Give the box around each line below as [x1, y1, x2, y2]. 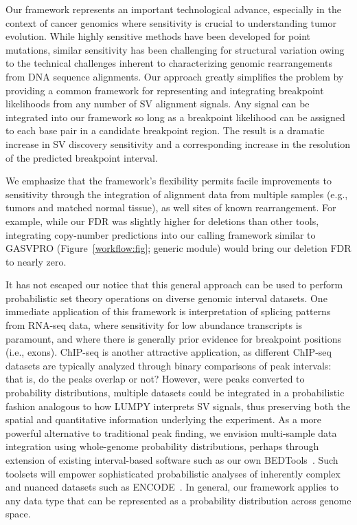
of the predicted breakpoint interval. [5, 150, 158, 164]
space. [5, 506, 31, 521]
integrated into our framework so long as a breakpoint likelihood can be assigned [5, 109, 345, 124]
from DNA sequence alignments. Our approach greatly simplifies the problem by [5, 69, 344, 83]
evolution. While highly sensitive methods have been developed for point [5, 29, 311, 43]
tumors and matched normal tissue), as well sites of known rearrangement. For [5, 200, 336, 215]
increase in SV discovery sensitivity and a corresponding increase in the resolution [5, 136, 351, 151]
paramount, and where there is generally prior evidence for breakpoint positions [5, 331, 342, 345]
